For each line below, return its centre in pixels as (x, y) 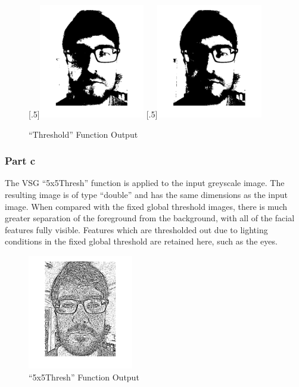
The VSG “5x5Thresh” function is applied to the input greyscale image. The (145, 183)
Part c (20, 161)
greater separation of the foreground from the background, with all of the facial (150, 218)
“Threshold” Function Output (83, 134)
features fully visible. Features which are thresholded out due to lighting (136, 229)
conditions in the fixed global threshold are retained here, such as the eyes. (141, 241)
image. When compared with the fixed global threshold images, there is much (146, 206)
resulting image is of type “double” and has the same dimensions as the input (147, 194)
